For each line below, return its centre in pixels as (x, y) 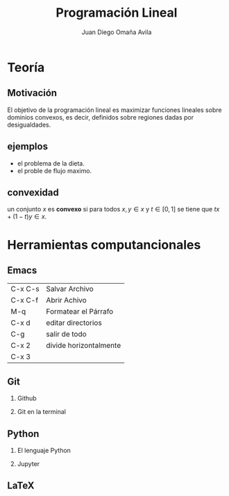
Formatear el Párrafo (80, 312)
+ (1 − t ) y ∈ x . (27, 216)
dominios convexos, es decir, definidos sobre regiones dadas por (101, 117)
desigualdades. (29, 125)
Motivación (32, 93)
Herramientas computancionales (104, 245)
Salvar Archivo (70, 289)
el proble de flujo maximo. (54, 170)
